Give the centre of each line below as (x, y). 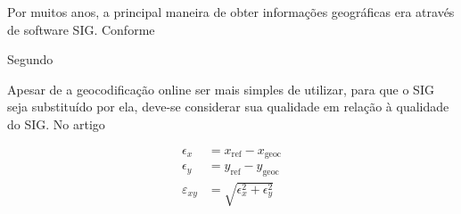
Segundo (30, 59)
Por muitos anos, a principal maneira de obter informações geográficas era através (231, 12)
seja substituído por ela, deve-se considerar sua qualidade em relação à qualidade (228, 107)
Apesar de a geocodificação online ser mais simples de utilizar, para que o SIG (221, 89)
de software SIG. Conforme (81, 29)
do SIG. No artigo (56, 123)
